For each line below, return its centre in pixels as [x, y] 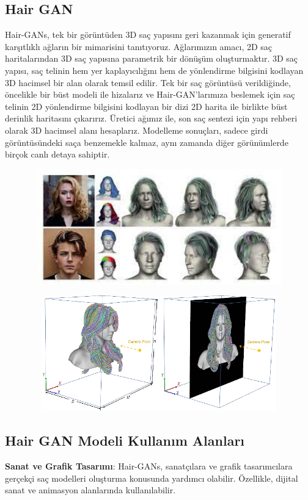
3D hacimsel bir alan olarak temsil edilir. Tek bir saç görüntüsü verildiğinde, [148, 82]
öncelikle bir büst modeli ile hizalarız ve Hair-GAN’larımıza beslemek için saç [150, 94]
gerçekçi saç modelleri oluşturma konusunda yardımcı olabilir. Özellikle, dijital [152, 478]
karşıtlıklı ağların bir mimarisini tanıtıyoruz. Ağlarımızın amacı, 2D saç [139, 46]
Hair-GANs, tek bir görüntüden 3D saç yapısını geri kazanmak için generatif [148, 34]
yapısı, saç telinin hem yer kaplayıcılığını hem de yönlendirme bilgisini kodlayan [154, 70]
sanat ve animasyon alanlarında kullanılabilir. [90, 490]
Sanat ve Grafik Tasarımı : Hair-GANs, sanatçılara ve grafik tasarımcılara [149, 466]
